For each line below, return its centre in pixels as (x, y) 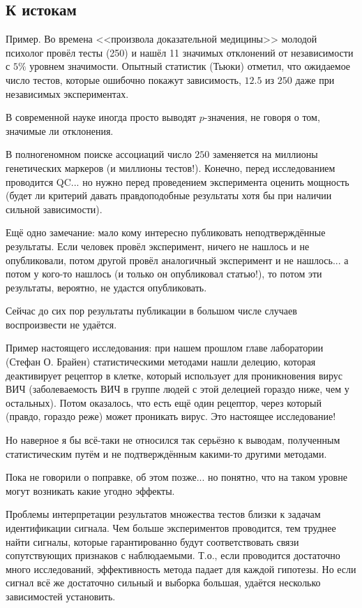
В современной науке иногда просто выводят (101, 117)
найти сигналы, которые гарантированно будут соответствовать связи (152, 541)
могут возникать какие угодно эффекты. (90, 490)
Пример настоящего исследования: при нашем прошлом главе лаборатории (165, 348)
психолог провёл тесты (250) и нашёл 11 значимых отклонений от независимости (180, 52)
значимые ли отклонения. (60, 130)
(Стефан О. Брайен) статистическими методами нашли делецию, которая (161, 362)
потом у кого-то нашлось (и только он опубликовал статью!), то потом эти (164, 274)
